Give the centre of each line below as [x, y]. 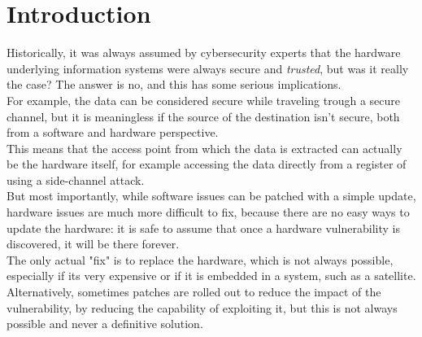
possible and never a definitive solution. [105, 324]
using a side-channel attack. [76, 179]
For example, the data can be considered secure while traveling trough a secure [204, 100]
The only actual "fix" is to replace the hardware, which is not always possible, [200, 259]
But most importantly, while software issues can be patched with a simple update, [211, 196]
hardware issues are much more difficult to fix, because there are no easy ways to [208, 212]
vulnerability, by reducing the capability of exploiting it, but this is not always [202, 307]
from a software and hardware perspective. [113, 132]
